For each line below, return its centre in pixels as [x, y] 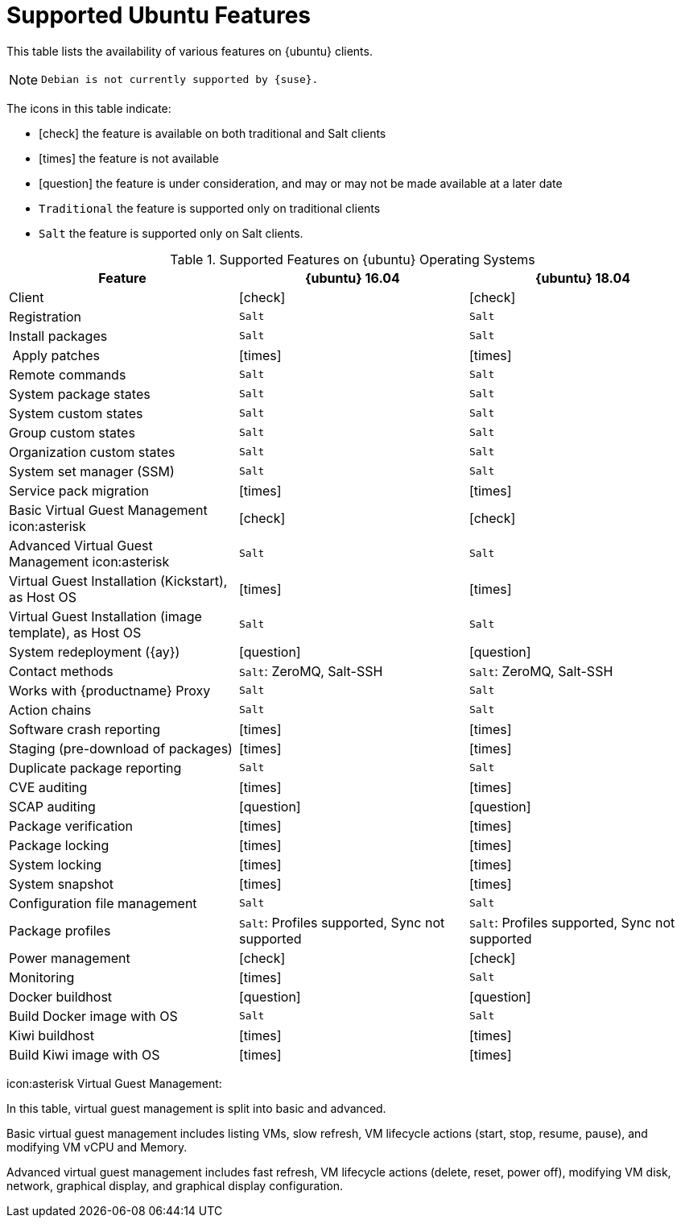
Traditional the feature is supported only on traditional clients [210, 208]
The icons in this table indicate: [89, 108]
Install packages [58, 336]
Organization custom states [92, 452]
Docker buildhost [61, 996]
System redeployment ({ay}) [95, 651]
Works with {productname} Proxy [110, 690]
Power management [70, 958]
